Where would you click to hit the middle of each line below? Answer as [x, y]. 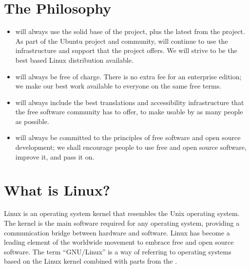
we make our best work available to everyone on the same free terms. [118, 86]
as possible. [32, 121]
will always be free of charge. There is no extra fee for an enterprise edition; [128, 76]
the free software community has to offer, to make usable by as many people [129, 112]
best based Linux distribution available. [74, 60]
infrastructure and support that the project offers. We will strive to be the [126, 50]
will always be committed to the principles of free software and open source [128, 137]
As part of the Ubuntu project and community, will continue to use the [122, 41]
